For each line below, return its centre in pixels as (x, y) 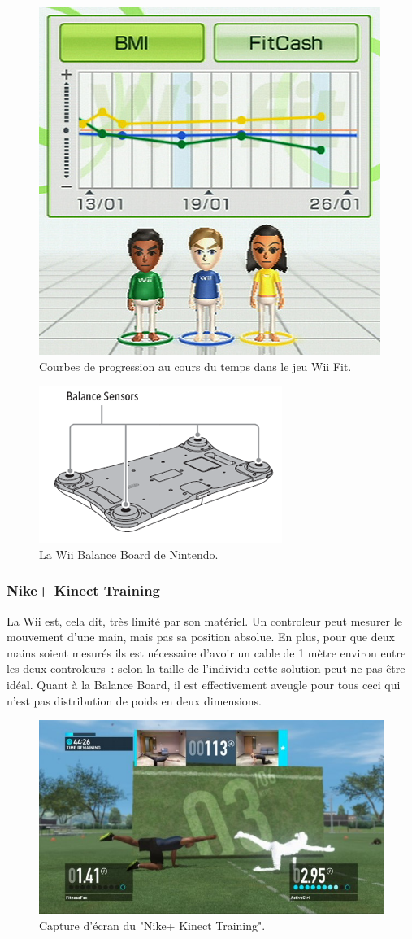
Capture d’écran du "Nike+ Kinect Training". (152, 925)
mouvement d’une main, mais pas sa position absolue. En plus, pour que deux (201, 637)
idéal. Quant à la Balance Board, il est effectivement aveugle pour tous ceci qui (204, 684)
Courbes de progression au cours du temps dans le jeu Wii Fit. (195, 366)
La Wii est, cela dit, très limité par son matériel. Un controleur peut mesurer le (204, 620)
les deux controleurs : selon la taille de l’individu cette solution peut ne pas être (206, 668)
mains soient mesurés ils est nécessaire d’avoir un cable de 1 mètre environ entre (206, 652)
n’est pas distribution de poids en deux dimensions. (134, 700)
